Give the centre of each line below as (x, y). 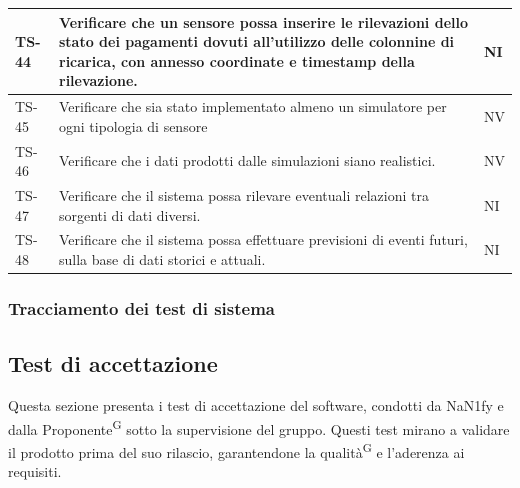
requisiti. (35, 471)
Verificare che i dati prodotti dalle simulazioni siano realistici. (247, 160)
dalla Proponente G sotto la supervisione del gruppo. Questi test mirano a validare (259, 427)
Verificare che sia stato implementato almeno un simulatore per (253, 106)
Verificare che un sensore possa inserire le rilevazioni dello (264, 21)
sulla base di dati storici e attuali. (162, 259)
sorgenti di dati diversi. (130, 214)
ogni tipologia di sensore (133, 125)
